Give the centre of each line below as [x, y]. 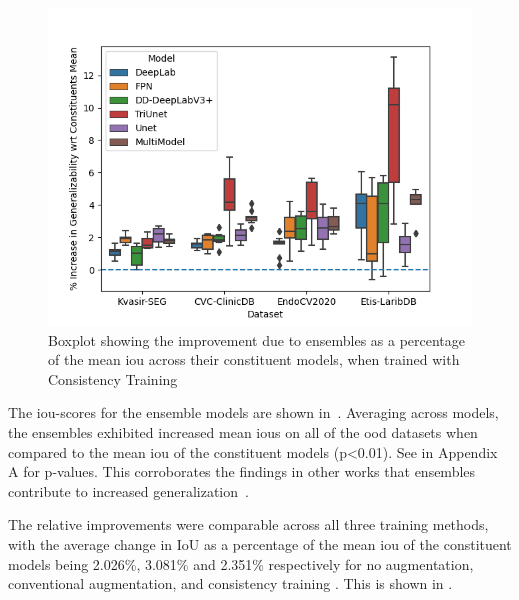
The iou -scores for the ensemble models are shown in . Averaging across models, [253, 412]
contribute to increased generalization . [128, 490]
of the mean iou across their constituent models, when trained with [254, 359]
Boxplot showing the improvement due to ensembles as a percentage [257, 339]
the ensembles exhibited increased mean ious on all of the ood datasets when [243, 431]
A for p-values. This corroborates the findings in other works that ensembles [242, 471]
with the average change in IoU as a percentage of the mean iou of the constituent [260, 543]
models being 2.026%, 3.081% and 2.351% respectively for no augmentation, [241, 563]
